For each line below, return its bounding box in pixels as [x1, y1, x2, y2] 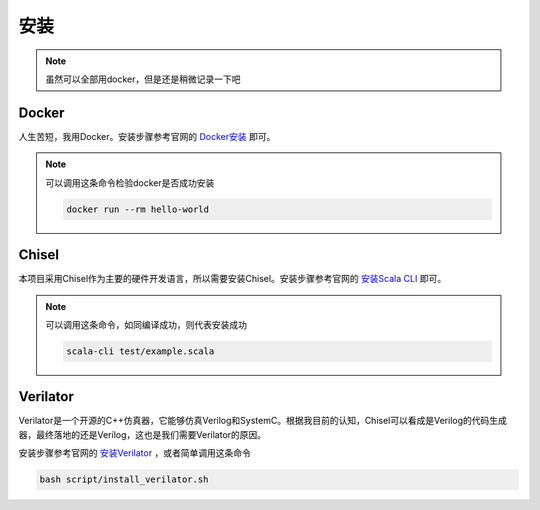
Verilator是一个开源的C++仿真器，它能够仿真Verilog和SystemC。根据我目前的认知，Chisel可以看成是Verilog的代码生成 [18, 415, 507, 427]
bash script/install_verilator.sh [39, 474, 209, 485]
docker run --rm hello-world [66, 203, 210, 215]
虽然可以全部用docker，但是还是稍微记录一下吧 [45, 73, 241, 85]
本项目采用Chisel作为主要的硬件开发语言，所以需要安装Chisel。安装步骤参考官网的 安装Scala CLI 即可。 [18, 273, 447, 285]
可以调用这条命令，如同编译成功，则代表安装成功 [45, 318, 247, 330]
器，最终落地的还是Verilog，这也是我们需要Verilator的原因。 [18, 428, 267, 440]
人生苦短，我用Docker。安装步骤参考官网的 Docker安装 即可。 [18, 130, 276, 142]
